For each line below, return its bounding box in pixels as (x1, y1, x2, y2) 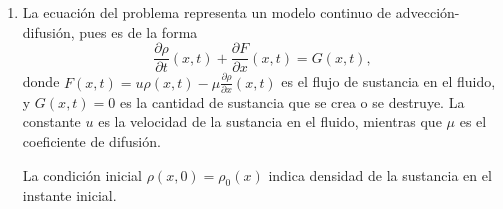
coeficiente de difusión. (22, 131, 161, 152)
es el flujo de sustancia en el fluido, (281, 71, 496, 92)
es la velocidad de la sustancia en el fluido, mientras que (98, 111, 442, 132)
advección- (395, 2, 460, 22)
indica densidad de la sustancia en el (268, 164, 492, 185)
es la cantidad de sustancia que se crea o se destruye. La (119, 91, 465, 112)
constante (22, 111, 81, 132)
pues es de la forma (79, 21, 198, 42)
